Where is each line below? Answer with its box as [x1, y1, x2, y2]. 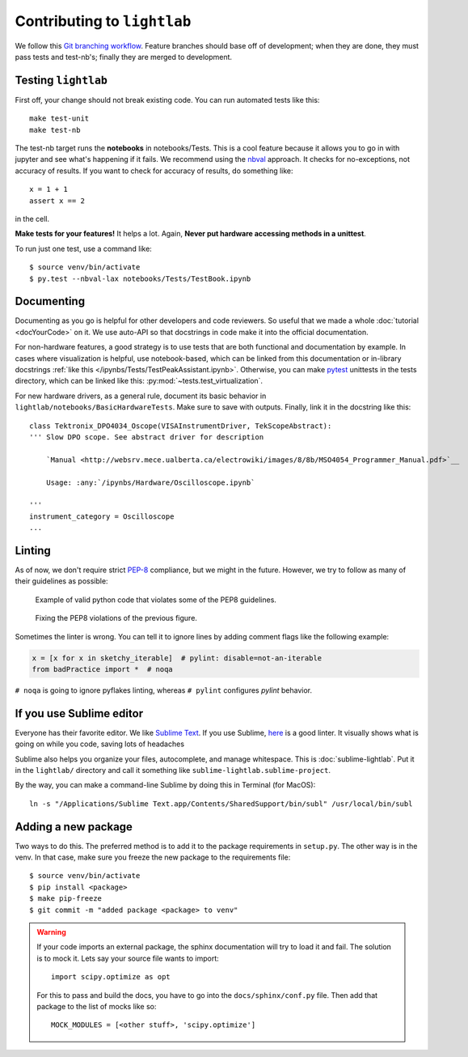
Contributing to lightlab [15, 12, 192, 30]
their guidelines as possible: [15, 576, 108, 586]
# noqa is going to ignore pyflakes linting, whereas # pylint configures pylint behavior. [15, 685, 313, 695]
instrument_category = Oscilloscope [29, 512, 175, 521]
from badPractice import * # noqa [32, 664, 173, 673]
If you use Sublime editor [15, 707, 144, 720]
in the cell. [15, 214, 50, 223]
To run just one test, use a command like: [15, 244, 153, 253]
